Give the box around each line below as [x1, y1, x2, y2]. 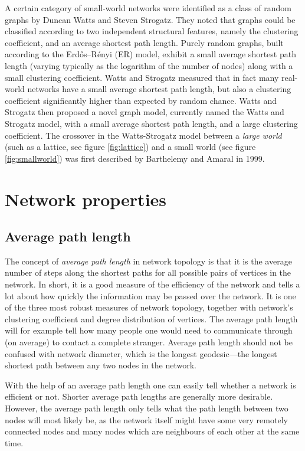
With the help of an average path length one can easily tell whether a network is [5, 378, 296, 391]
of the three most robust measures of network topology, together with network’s [5, 301, 293, 313]
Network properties [5, 187, 167, 211]
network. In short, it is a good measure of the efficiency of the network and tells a [5, 278, 300, 290]
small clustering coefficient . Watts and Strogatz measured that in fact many [5, 71, 279, 83]
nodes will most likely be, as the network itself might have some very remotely [5, 413, 288, 426]
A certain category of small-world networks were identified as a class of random [5, 2, 291, 14]
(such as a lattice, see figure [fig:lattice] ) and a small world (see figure [5, 140, 256, 153]
